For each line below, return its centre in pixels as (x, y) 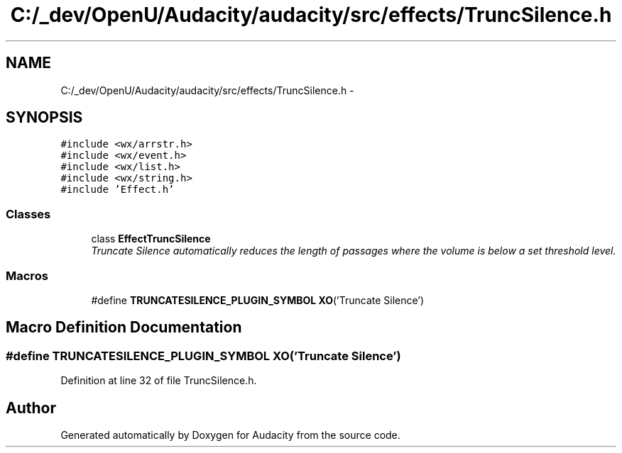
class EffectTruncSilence (151, 239)
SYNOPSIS (44, 118)
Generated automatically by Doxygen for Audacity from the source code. (230, 435)
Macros (27, 275)
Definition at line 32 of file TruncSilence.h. (159, 381)
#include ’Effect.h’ (118, 190)
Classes (28, 214)
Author (31, 408)
